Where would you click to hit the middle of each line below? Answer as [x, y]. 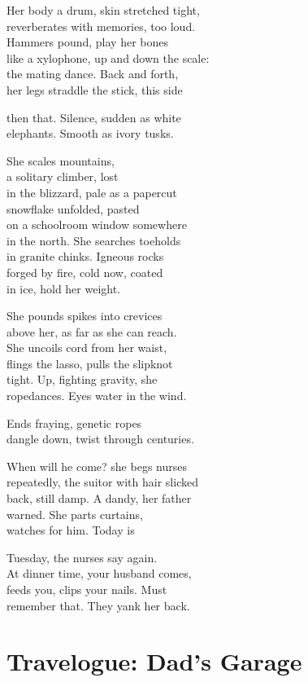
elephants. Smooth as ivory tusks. [90, 133]
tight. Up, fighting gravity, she [82, 379]
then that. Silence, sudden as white [94, 117]
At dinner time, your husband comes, [99, 573]
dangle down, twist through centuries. [100, 439]
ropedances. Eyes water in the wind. [97, 396]
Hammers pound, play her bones [87, 42]
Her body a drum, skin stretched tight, [103, 10]
